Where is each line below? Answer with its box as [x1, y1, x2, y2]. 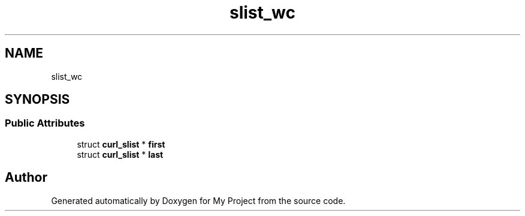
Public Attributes [5, 117, 85, 130]
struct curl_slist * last [77, 149, 164, 160]
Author [5, 170, 47, 185]
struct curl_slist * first [77, 139, 165, 149]
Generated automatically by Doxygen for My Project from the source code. [51, 195, 346, 206]
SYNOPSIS [5, 92, 70, 107]
